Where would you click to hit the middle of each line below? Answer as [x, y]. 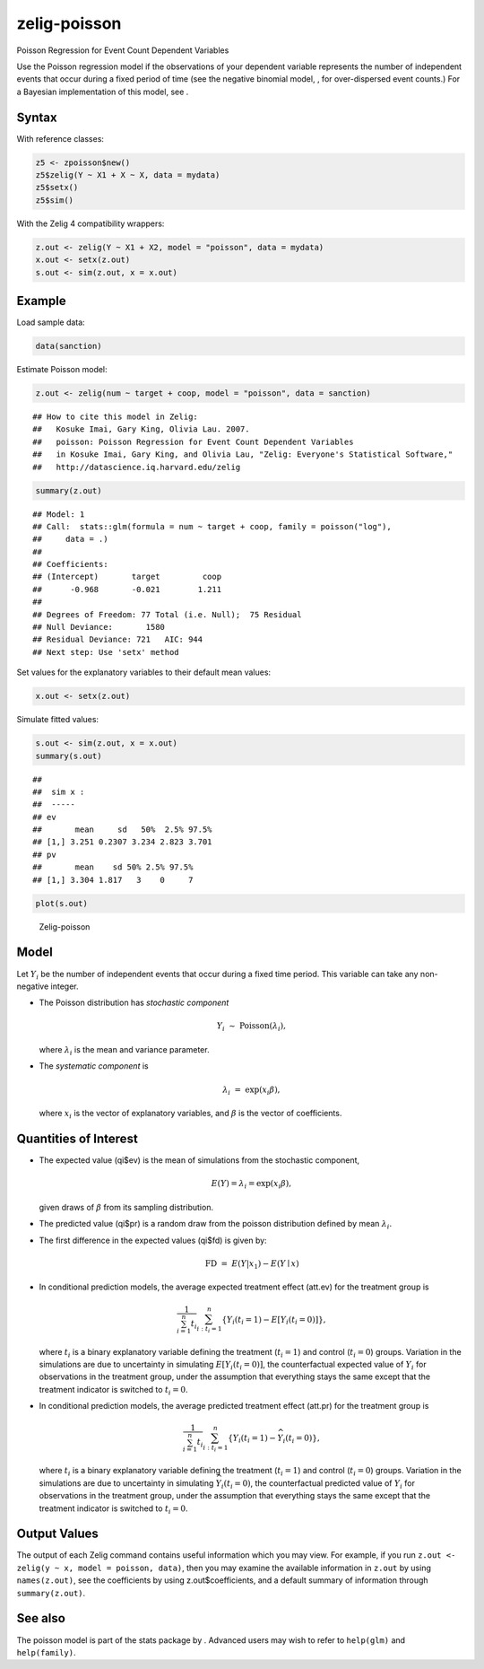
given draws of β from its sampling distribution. [126, 1207]
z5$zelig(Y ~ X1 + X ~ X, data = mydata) [128, 175]
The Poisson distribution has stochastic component [134, 1003]
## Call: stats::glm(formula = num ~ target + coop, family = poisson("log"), [212, 526]
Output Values [57, 1534]
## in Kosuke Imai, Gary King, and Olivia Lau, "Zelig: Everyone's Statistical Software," [243, 454]
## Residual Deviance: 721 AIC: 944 [118, 640]
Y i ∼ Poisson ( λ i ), [251, 1027]
